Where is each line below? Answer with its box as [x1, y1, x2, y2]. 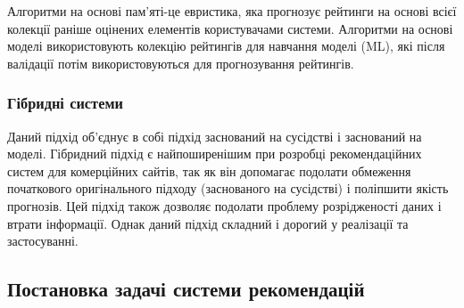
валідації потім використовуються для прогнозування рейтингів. [7, 53, 354, 72]
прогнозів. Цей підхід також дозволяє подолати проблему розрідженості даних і [7, 196, 442, 215]
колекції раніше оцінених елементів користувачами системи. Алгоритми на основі [7, 19, 453, 37]
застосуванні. [7, 231, 79, 250]
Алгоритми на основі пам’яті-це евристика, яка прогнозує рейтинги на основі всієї [7, 2, 457, 20]
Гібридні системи [7, 92, 123, 114]
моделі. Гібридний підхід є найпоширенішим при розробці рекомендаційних [7, 144, 422, 163]
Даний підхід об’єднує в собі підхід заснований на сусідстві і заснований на [7, 126, 422, 145]
